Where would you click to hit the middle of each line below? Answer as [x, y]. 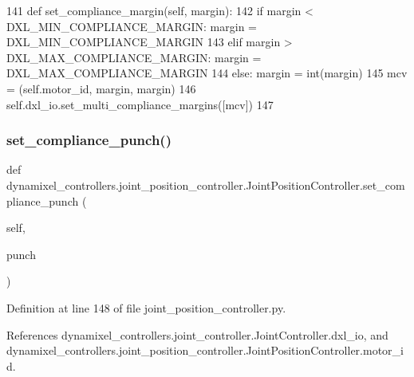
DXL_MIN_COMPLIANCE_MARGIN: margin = [132, 26]
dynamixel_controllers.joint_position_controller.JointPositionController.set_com [206, 185]
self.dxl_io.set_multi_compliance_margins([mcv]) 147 [140, 104]
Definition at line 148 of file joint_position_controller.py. [146, 307]
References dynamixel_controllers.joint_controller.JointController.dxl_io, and [197, 334]
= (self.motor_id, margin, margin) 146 [101, 88]
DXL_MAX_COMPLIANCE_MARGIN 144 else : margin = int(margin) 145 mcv [207, 73]
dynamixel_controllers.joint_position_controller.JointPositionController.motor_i [205, 350]
